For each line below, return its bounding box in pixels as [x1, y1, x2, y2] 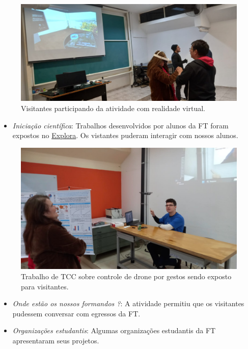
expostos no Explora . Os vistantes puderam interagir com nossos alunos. [12, 130, 238, 141]
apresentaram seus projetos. [12, 335, 99, 345]
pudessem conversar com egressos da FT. [12, 308, 141, 318]
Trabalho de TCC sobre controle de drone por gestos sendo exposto [21, 271, 232, 281]
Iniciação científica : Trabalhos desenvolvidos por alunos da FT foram [12, 120, 229, 130]
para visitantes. [21, 281, 69, 291]
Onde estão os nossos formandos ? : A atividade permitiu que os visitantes [12, 298, 244, 309]
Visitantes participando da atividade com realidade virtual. [21, 103, 205, 114]
